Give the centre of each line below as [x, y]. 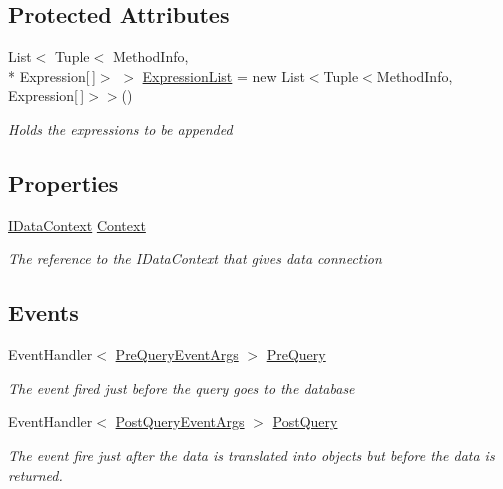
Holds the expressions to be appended [120, 128]
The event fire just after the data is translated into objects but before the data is [251, 454]
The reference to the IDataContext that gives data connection [195, 258]
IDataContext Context [77, 224]
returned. [35, 474]
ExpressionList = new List [223, 75]
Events [43, 312]
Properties [63, 182]
